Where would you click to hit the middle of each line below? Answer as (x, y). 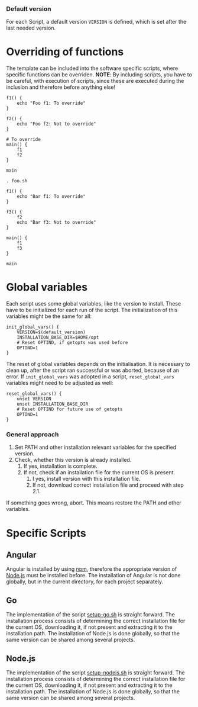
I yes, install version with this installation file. (86, 479)
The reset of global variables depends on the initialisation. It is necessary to (98, 364)
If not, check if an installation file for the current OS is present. (99, 473)
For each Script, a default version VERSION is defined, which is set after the (96, 22)
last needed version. (31, 28)
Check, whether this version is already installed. (73, 460)
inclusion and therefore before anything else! (61, 87)
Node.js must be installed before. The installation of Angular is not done (93, 576)
